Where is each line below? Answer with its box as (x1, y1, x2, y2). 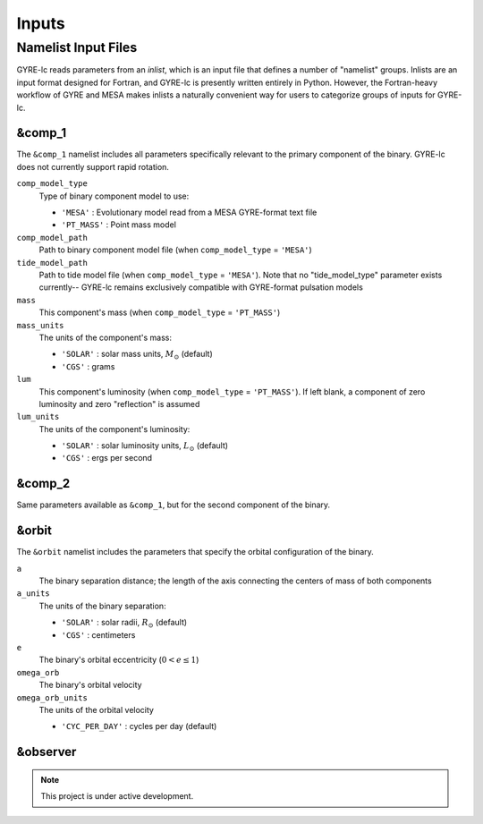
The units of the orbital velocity (38, 704, 154, 715)
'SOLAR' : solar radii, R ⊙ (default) (61, 617, 188, 630)
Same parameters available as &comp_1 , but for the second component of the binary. (16, 499, 331, 510)
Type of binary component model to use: (38, 191, 190, 201)
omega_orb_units (16, 692, 89, 702)
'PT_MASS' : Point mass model (61, 219, 176, 230)
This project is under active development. (40, 791, 194, 802)
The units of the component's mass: (38, 332, 172, 343)
